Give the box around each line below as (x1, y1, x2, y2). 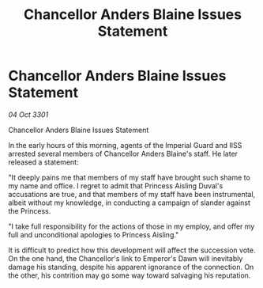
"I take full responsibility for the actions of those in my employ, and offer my (8, 222, 255, 231)
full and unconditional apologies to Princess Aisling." (8, 229, 179, 239)
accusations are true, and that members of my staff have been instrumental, (8, 189, 256, 199)
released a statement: (8, 157, 79, 167)
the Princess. (8, 206, 51, 215)
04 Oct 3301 (8, 109, 49, 119)
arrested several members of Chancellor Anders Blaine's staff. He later (8, 149, 239, 158)
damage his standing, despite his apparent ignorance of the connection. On (8, 262, 254, 271)
